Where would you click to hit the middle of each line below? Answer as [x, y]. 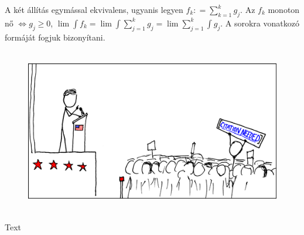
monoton [284, 9]
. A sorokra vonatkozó [260, 23]
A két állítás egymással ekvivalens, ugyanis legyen [94, 9]
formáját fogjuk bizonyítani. [55, 37]
